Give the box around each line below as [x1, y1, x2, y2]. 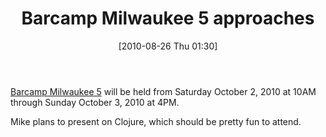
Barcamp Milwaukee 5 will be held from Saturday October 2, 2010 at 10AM [10, 85, 317, 97]
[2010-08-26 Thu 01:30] [118, 40, 218, 52]
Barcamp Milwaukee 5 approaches [21, 7, 315, 30]
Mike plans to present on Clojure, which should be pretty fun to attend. [10, 115, 302, 127]
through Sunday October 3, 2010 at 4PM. [10, 96, 180, 108]
